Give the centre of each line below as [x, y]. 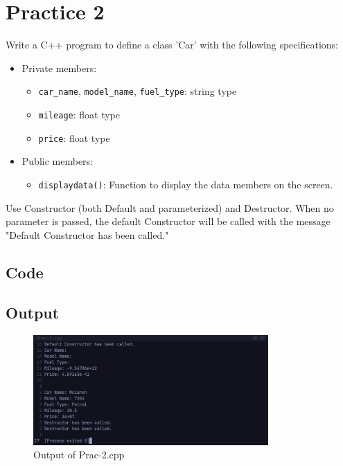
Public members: [57, 161]
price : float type [74, 137]
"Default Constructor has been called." [87, 234]
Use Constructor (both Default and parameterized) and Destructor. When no [170, 207]
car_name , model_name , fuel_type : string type [138, 91]
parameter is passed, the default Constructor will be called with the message [168, 221]
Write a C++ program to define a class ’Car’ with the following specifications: [172, 45]
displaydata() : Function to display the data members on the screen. [186, 184]
